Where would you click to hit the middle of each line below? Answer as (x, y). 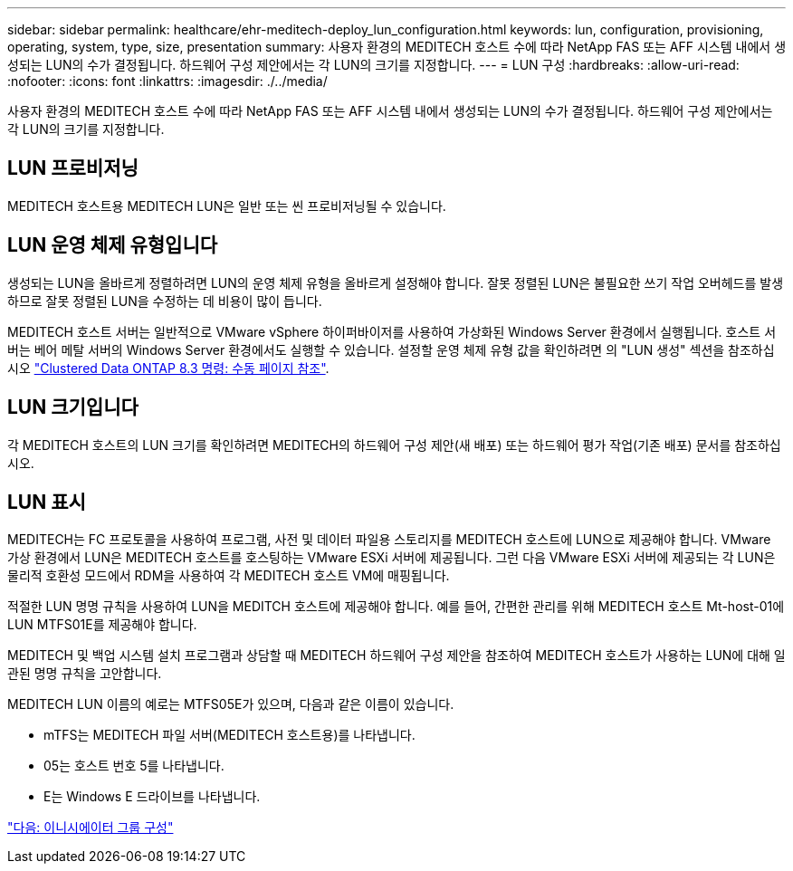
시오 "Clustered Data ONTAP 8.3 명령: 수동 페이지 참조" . (168, 368)
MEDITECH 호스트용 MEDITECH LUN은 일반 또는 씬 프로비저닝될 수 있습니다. (227, 206)
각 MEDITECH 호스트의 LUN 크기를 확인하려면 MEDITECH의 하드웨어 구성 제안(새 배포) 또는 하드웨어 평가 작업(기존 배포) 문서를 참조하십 (394, 445)
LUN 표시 (47, 502)
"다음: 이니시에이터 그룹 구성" (91, 828)
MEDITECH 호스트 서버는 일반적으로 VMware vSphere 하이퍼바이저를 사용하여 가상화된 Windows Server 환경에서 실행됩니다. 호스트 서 (392, 331)
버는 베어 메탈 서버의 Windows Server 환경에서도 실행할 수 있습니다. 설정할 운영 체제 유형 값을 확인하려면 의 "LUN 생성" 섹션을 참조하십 (391, 349)
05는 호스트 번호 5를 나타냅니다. (134, 766)
